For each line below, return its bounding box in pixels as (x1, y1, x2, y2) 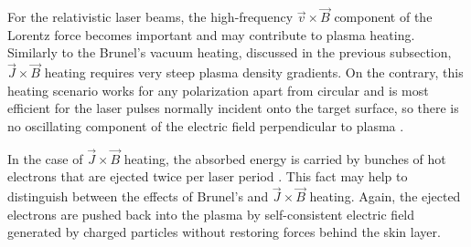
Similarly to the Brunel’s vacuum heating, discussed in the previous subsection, (7, 43, 452, 62)
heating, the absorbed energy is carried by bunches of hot (123, 149, 446, 168)
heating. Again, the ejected (309, 187, 461, 206)
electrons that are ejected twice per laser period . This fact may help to (7, 167, 408, 186)
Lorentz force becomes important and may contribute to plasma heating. (7, 25, 415, 44)
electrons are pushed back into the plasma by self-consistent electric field (7, 204, 415, 223)
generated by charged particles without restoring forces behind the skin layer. (7, 222, 441, 242)
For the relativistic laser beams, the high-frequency (7, 7, 294, 26)
